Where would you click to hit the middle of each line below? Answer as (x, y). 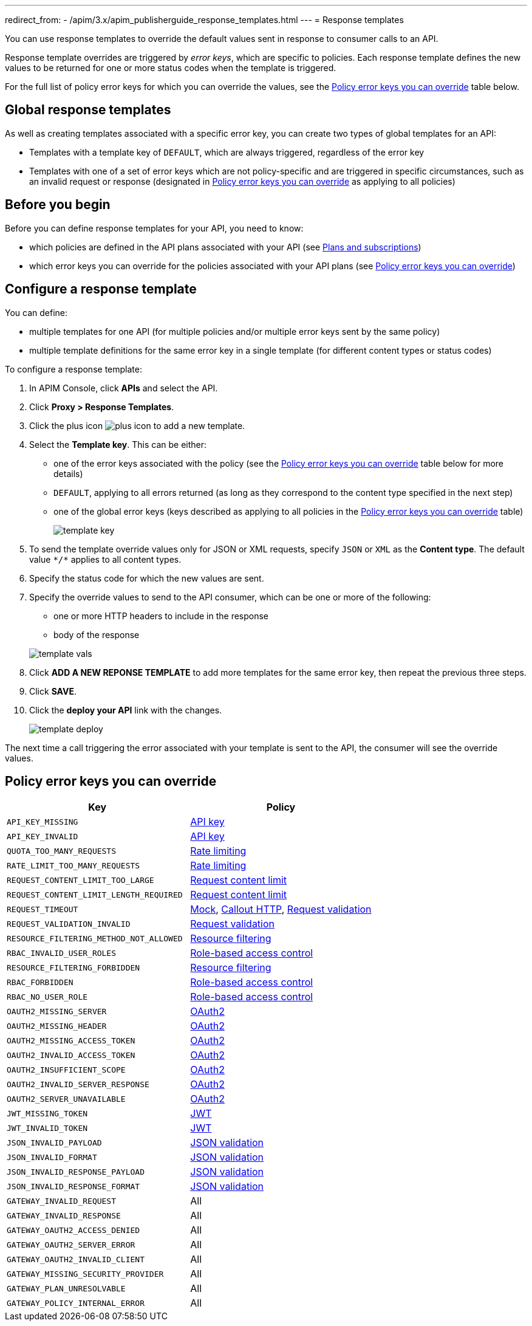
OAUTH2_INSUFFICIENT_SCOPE (66, 1070)
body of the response (97, 634)
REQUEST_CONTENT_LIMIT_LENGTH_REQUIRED (95, 895)
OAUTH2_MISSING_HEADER (57, 1026)
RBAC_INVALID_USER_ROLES (62, 953)
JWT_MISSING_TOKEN (47, 1113)
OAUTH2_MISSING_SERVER (57, 1011)
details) (68, 473)
